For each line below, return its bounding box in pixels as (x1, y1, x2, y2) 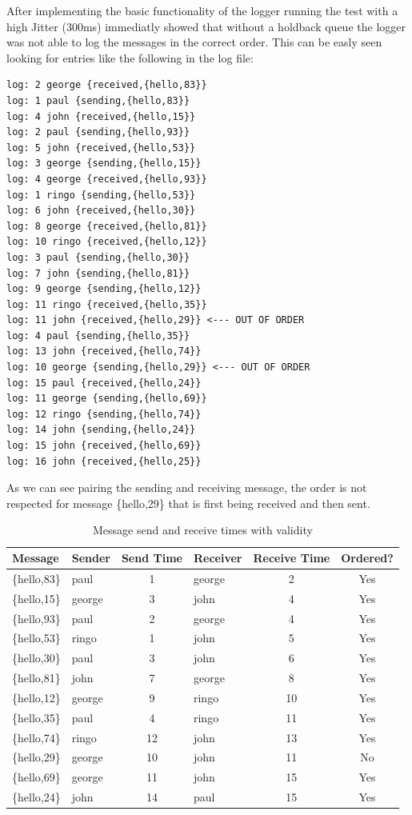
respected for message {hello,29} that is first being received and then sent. (6, 494, 370, 511)
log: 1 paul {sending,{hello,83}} (6, 94, 190, 106)
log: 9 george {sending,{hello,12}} (6, 283, 202, 295)
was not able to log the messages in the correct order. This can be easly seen (6, 34, 382, 50)
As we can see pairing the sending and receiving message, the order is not (6, 479, 367, 496)
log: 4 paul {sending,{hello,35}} (6, 330, 190, 342)
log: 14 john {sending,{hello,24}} (6, 424, 196, 436)
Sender (71, 549, 110, 565)
